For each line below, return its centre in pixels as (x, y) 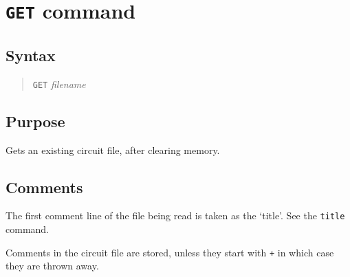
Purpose (35, 121)
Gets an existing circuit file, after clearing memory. (113, 149)
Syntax (31, 55)
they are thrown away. (52, 266)
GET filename (59, 84)
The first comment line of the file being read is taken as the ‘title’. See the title (175, 215)
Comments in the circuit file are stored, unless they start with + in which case (170, 252)
